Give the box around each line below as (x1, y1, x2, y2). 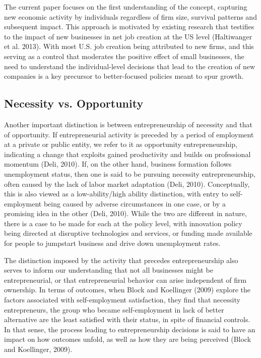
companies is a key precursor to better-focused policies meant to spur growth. (4, 71, 244, 81)
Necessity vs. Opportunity (4, 95, 144, 111)
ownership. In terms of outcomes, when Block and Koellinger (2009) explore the (4, 284, 251, 295)
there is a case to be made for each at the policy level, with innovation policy (4, 218, 242, 228)
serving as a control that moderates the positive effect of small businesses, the (4, 50, 244, 61)
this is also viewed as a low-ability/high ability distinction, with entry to (4, 188, 228, 199)
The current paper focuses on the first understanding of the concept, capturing (4, 2, 247, 12)
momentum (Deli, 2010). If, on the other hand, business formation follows (4, 159, 232, 169)
